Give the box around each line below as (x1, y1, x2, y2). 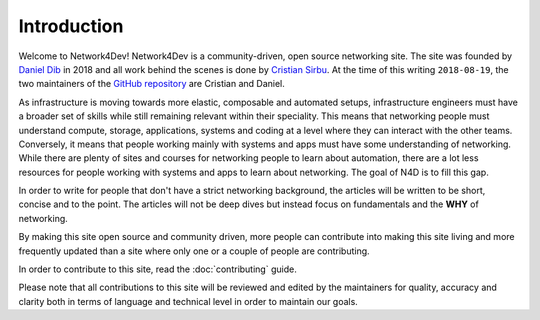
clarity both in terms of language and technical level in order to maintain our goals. (18, 295, 359, 307)
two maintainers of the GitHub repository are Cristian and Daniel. (18, 78, 285, 90)
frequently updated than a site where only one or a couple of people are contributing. (18, 245, 370, 257)
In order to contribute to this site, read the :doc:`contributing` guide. (18, 263, 297, 275)
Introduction (18, 15, 124, 37)
